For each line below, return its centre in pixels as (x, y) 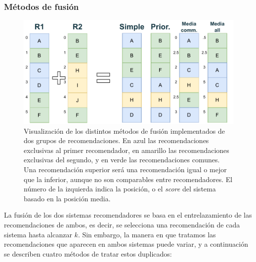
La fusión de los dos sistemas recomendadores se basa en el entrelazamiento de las (128, 215)
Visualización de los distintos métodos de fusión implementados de (124, 131)
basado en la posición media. (67, 198)
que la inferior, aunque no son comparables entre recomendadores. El (128, 179)
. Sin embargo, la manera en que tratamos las (147, 234)
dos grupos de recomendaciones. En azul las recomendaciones (116, 140)
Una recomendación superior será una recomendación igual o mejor (125, 169)
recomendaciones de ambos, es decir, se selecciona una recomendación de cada (122, 225)
